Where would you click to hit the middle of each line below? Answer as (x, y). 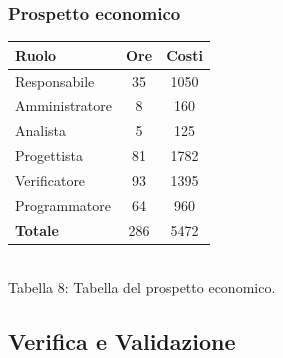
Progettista (49, 155)
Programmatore (63, 204)
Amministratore (63, 105)
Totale (37, 229)
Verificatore (50, 179)
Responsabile (55, 80)
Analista (41, 130)
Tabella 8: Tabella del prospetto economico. (142, 287)
